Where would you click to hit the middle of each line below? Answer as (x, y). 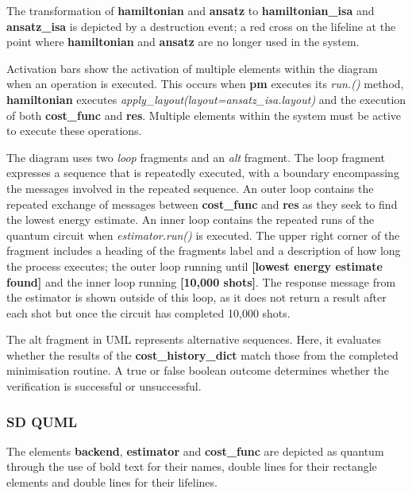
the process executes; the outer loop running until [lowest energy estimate (194, 266)
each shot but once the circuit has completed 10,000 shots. (148, 312)
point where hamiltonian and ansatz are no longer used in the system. (183, 42)
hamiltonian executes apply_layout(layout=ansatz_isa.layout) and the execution (206, 99)
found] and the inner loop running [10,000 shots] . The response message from (201, 281)
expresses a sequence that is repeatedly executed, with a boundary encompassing (203, 173)
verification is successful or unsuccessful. (104, 386)
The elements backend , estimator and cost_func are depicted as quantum (195, 451)
